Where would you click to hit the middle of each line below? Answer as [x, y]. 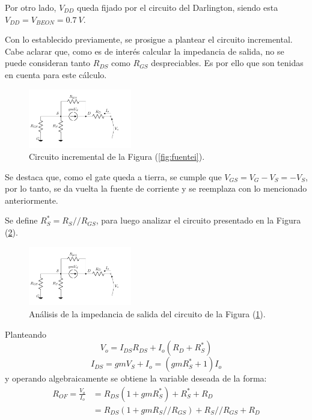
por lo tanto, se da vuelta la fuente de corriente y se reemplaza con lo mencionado [156, 188]
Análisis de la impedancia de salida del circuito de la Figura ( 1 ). [147, 314]
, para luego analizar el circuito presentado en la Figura [198, 220]
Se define [21, 220]
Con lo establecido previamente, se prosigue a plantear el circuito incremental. [149, 39]
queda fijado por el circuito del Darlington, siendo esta [177, 7]
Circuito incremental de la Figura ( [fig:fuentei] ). [117, 157]
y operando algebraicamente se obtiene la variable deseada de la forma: [136, 378]
